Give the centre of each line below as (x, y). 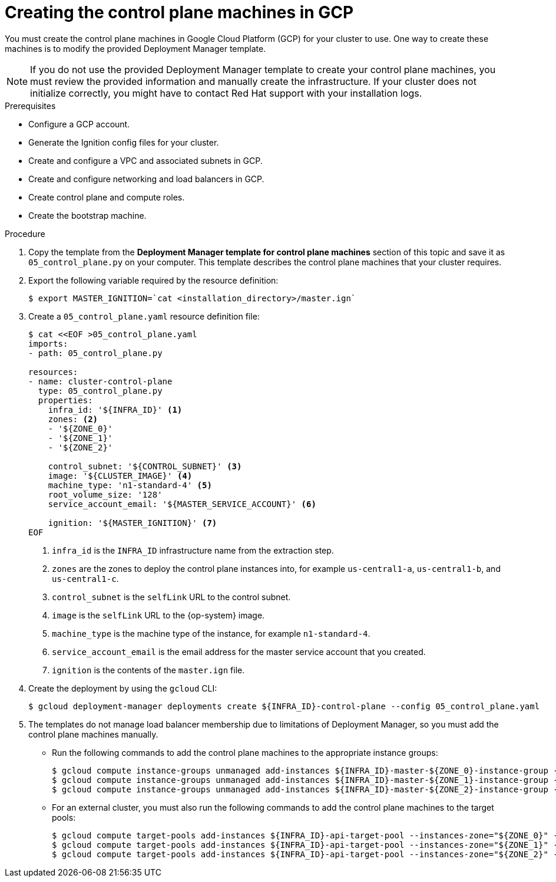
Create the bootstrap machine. (87, 215)
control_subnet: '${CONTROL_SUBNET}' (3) (145, 466)
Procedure (25, 233)
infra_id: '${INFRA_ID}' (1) (115, 409)
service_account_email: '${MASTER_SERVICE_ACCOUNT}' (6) (182, 504)
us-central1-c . (85, 578)
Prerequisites (30, 106)
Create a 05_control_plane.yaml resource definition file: (144, 316)
